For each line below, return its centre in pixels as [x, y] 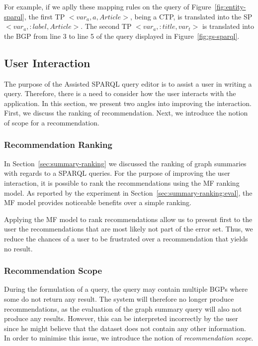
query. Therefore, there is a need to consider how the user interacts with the [120, 93]
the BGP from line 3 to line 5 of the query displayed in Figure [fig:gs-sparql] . [122, 36]
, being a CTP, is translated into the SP [191, 16]
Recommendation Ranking [58, 145]
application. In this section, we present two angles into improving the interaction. [128, 103]
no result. [18, 248]
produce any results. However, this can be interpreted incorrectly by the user [121, 318]
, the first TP [44, 16]
